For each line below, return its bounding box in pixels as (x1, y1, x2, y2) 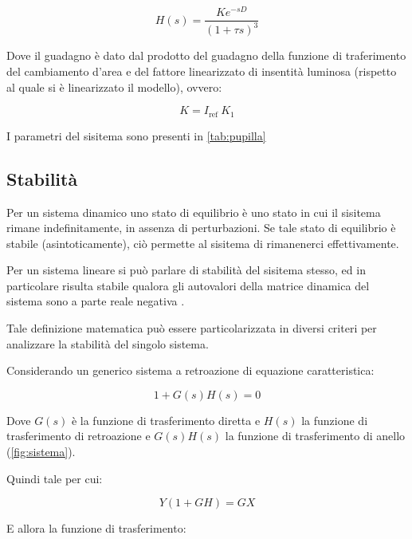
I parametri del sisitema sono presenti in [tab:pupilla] (6, 127, 266, 144)
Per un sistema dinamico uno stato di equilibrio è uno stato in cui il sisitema (6, 203, 381, 220)
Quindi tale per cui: (6, 470, 103, 486)
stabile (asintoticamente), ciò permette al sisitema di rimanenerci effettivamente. (6, 234, 399, 251)
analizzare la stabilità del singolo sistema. (6, 335, 209, 352)
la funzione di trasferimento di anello (225, 427, 406, 444)
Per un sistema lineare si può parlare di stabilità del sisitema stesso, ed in (6, 262, 366, 278)
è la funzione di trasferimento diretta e (71, 411, 261, 428)
